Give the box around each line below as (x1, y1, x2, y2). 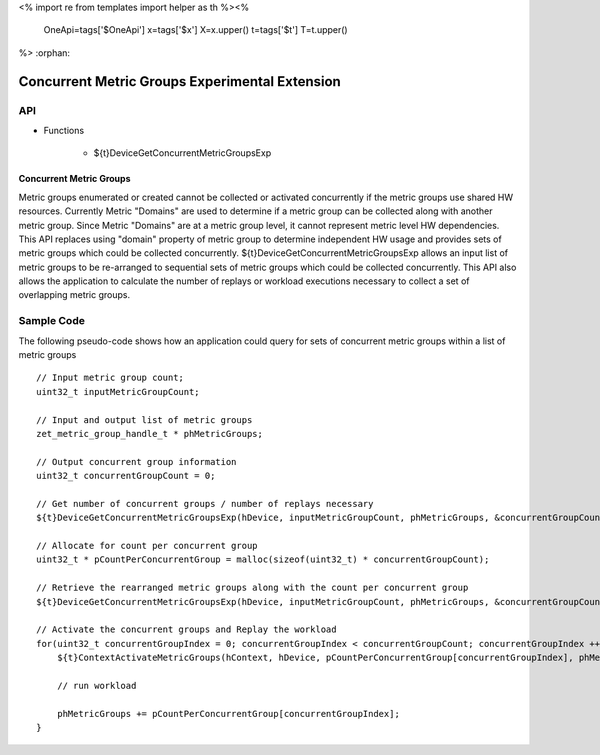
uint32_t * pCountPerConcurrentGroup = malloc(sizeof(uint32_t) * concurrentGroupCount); (36, 554, 490, 565)
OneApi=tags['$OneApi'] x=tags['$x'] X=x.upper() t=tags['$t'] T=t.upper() (43, 24, 349, 36)
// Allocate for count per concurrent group (36, 540, 259, 552)
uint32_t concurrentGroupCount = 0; (36, 470, 216, 482)
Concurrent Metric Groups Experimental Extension (18, 73, 342, 90)
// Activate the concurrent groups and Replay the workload (36, 624, 337, 635)
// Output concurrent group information (36, 456, 237, 467)
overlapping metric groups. (18, 289, 130, 301)
